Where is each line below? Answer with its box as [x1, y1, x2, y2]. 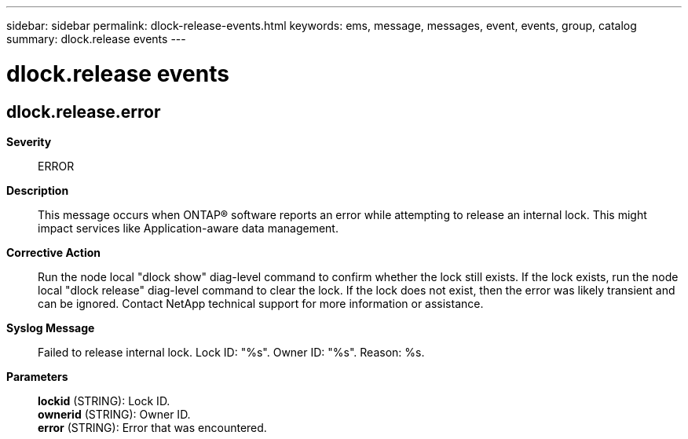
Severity [6, 134, 52, 148]
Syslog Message [6, 320, 95, 335]
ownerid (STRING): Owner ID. [38, 407, 191, 421]
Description [6, 183, 69, 197]
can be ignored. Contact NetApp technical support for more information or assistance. [38, 296, 484, 310]
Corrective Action [6, 245, 101, 259]
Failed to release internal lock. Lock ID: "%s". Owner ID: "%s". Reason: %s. [38, 345, 425, 359]
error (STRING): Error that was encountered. [38, 420, 267, 434]
